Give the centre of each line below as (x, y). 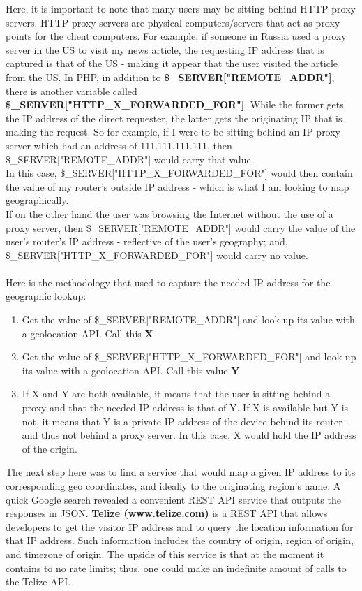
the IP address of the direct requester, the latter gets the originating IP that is (174, 118)
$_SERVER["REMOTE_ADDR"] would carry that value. (130, 159)
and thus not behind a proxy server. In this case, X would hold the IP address (189, 435)
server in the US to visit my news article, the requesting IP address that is (165, 49)
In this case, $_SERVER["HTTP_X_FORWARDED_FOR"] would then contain (179, 173)
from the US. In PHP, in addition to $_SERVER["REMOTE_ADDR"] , (170, 76)
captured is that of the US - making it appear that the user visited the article (172, 63)
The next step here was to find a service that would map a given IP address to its (181, 472)
